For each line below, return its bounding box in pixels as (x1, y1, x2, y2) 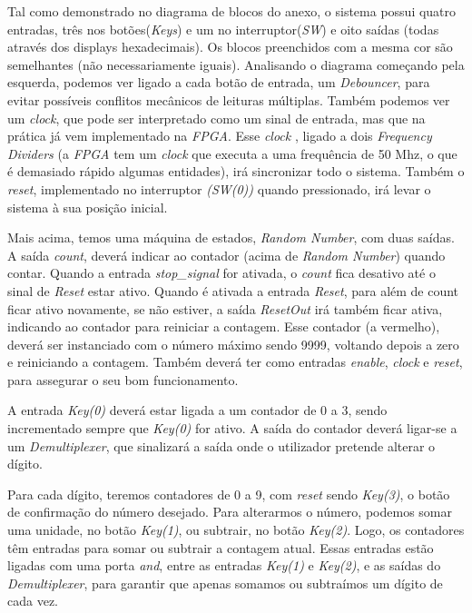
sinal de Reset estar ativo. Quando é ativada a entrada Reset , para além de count (7, 281, 459, 300)
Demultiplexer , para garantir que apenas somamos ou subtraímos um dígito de (7, 573, 443, 592)
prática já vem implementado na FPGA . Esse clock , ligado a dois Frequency (7, 126, 432, 145)
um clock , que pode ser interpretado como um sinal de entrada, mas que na (7, 108, 426, 127)
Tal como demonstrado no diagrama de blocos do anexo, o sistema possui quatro (7, 2, 457, 20)
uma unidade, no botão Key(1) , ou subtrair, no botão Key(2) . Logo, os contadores (7, 520, 465, 539)
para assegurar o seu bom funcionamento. (7, 370, 239, 389)
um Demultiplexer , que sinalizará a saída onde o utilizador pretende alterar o (7, 436, 436, 455)
